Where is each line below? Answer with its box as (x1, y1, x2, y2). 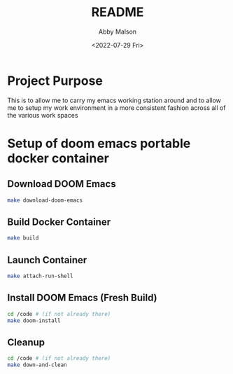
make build (7, 235, 39, 242)
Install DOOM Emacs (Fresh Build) (7, 292, 157, 304)
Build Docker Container (7, 216, 111, 228)
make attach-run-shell (7, 272, 73, 280)
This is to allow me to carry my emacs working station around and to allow (7, 96, 222, 104)
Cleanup (7, 336, 45, 348)
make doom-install (7, 317, 61, 324)
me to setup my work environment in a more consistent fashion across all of (7, 103, 226, 112)
